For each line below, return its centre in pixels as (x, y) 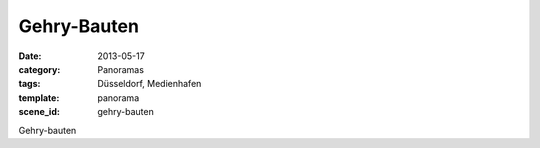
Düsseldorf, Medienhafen (149, 84)
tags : (29, 84)
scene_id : (39, 112)
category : (39, 69)
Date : (30, 56)
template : (39, 97)
